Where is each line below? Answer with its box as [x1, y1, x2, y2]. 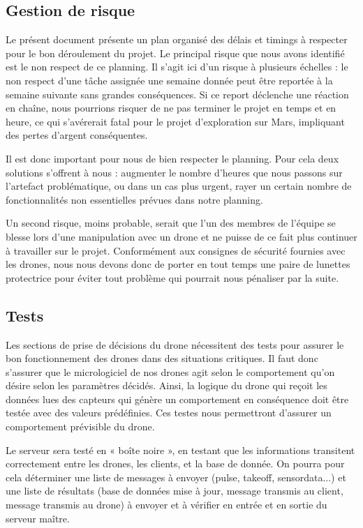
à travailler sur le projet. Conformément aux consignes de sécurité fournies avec [6, 243, 346, 257]
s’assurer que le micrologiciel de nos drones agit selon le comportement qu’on [6, 364, 335, 379]
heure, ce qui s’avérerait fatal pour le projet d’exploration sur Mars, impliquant [6, 114, 345, 128]
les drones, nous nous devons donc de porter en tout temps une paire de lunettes [6, 257, 350, 271]
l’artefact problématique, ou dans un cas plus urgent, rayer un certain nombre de [6, 179, 352, 193]
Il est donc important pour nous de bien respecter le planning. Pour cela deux [6, 151, 339, 165]
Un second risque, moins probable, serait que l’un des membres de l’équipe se [6, 216, 336, 230]
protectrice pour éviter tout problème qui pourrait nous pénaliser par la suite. [6, 270, 339, 285]
